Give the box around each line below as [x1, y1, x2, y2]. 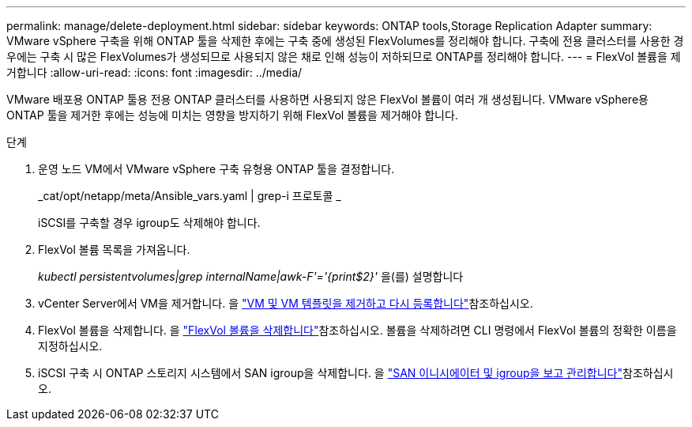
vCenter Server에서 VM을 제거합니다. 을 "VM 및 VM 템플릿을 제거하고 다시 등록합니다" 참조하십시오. [38, 297, 533, 310]
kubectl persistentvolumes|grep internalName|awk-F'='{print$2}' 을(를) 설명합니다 [38, 270, 464, 283]
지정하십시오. [38, 339, 103, 353]
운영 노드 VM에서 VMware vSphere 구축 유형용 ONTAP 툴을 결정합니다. [38, 162, 395, 176]
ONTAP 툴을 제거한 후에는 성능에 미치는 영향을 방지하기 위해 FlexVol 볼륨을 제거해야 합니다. [6, 108, 458, 122]
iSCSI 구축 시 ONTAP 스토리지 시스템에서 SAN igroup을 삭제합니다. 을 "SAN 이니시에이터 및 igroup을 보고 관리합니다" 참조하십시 [38, 366, 674, 380]
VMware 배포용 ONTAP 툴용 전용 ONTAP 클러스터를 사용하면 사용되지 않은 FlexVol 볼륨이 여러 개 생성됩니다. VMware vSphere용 [6, 93, 649, 106]
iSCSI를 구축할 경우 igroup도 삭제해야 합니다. [38, 216, 261, 229]
